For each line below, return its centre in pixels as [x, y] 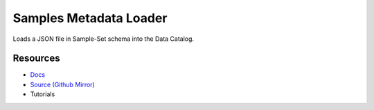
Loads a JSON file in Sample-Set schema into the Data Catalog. [103, 39]
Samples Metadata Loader [90, 18]
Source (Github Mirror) [62, 84]
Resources [36, 58]
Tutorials [43, 94]
